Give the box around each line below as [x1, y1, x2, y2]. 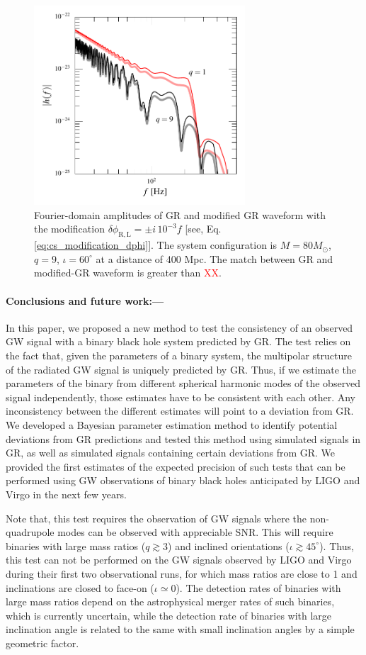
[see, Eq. [185, 221, 222, 236]
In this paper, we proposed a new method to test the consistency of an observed [6, 320, 353, 335]
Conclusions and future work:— [6, 293, 164, 308]
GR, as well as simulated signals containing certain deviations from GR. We [6, 445, 336, 460]
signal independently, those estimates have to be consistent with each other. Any [6, 389, 355, 404]
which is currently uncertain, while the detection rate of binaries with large [6, 608, 332, 622]
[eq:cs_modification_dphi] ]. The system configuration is [34, 237, 277, 252]
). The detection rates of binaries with [176, 580, 341, 595]
